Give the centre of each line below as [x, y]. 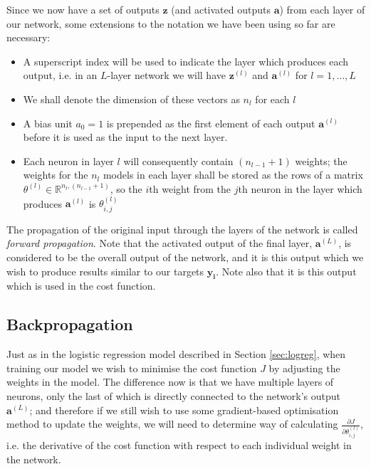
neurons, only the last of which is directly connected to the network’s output [174, 395]
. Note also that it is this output [286, 271]
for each [272, 99]
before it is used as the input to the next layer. [125, 137]
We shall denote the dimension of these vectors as [131, 99]
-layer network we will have [166, 75]
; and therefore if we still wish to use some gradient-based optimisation [184, 410]
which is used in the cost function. [81, 286]
